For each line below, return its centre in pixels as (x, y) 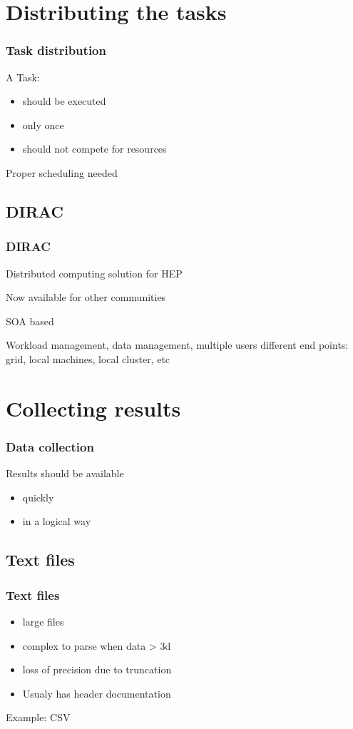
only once (43, 124)
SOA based (30, 321)
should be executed (64, 101)
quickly (38, 497)
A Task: (23, 77)
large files (43, 621)
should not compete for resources (94, 149)
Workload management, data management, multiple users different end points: (177, 345)
